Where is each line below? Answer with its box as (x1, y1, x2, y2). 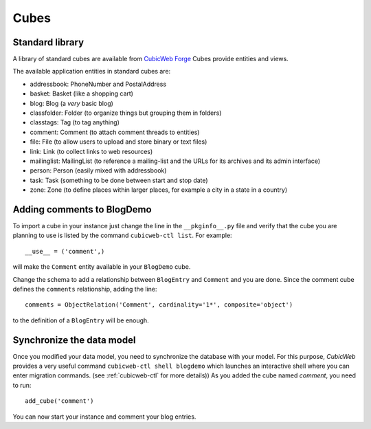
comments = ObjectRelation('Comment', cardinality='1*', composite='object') (25, 301, 293, 309)
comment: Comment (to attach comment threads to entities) (30, 128, 200, 136)
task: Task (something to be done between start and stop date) (30, 176, 209, 184)
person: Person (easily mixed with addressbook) (30, 166, 167, 175)
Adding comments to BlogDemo (12, 203, 152, 215)
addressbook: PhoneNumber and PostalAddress (30, 80, 167, 88)
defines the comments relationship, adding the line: (12, 285, 157, 293)
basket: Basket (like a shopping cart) (30, 89, 134, 98)
